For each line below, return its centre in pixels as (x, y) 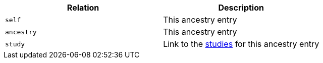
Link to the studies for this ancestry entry (241, 44)
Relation (83, 8)
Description (241, 8)
